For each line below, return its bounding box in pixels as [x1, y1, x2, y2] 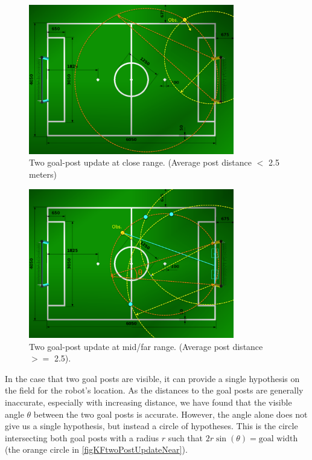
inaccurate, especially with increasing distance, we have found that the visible [5, 395, 292, 408]
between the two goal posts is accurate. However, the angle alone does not [33, 407, 308, 420]
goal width [258, 434, 298, 443]
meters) [29, 167, 57, 180]
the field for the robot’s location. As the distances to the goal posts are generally [5, 384, 304, 397]
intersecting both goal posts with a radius [5, 431, 159, 444]
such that [168, 431, 203, 444]
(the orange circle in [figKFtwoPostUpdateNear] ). [5, 443, 188, 456]
